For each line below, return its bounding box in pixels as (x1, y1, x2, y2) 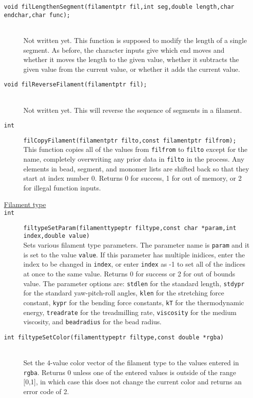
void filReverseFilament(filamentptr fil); (4, 81, 147, 88)
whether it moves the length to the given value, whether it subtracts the (23, 54, 239, 64)
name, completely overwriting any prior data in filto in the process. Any (23, 154, 245, 164)
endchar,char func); (4, 11, 71, 19)
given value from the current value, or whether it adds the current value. (23, 63, 240, 74)
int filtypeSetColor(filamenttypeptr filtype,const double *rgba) (4, 334, 224, 341)
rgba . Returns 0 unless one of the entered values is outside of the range (23, 367, 236, 377)
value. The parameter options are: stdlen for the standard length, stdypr (23, 278, 245, 288)
